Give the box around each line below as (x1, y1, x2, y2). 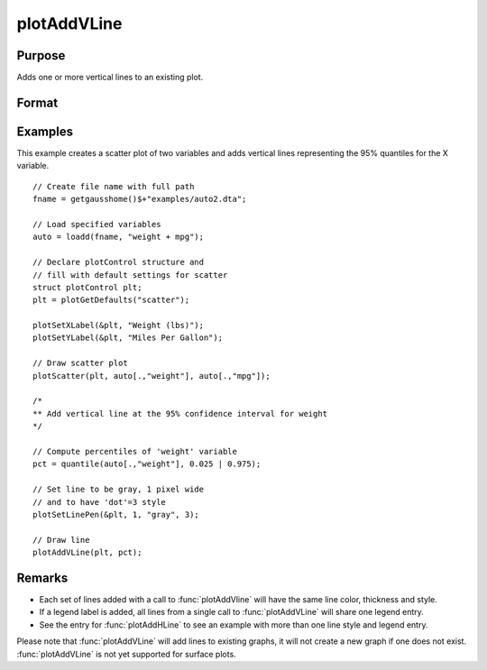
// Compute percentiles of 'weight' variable (32, 446, 238, 456)
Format (16, 95, 59, 110)
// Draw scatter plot (32, 358, 128, 369)
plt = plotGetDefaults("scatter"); (32, 295, 190, 306)
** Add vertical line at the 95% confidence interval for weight (32, 408, 328, 418)
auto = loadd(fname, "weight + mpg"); (32, 232, 205, 243)
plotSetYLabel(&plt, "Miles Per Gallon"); (32, 333, 224, 343)
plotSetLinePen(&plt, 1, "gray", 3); (32, 509, 200, 519)
